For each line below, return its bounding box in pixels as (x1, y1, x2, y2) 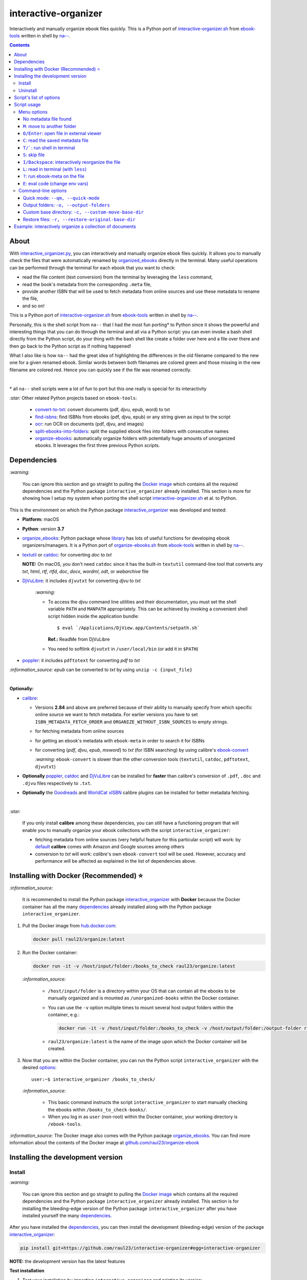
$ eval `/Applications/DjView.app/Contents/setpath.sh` (57, 625, 200, 631)
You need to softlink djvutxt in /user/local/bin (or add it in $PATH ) (48, 646, 199, 652)
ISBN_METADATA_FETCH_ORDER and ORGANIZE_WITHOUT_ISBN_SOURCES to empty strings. (35, 718, 229, 724)
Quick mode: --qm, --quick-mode (23, 195, 100, 201)
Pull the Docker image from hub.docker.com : (22, 922, 117, 929)
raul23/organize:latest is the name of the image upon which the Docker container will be (48, 1038, 247, 1044)
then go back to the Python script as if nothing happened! (9, 343, 131, 349)
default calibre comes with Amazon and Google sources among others (35, 844, 185, 850)
